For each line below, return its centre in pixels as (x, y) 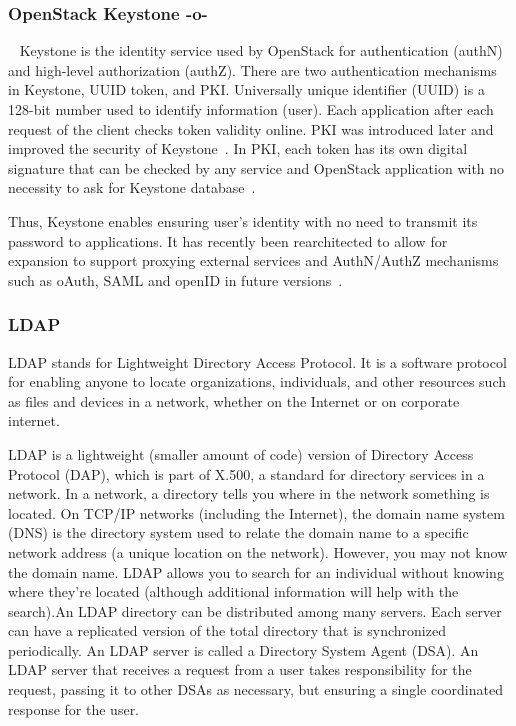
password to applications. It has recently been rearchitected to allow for (228, 240)
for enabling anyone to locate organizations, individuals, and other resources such (257, 381)
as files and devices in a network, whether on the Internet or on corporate (234, 400)
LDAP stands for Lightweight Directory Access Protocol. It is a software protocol (257, 361)
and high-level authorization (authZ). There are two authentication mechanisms (252, 69)
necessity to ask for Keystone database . (132, 187)
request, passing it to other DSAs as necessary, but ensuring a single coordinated (255, 689)
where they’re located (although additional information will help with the (233, 591)
